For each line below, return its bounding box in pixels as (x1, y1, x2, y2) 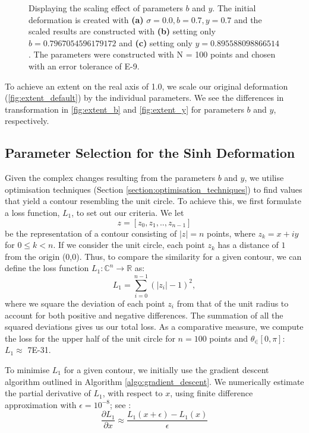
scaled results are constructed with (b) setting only (29, 25, 216, 37)
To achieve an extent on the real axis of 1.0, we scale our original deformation (5, 79, 288, 92)
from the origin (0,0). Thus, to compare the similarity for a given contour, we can (5, 250, 302, 262)
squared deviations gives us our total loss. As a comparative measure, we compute (5, 320, 304, 333)
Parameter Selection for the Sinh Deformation (5, 144, 295, 162)
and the (234, 13, 262, 26)
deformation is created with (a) (29, 13, 144, 26)
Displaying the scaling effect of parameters (29, 2, 183, 14)
